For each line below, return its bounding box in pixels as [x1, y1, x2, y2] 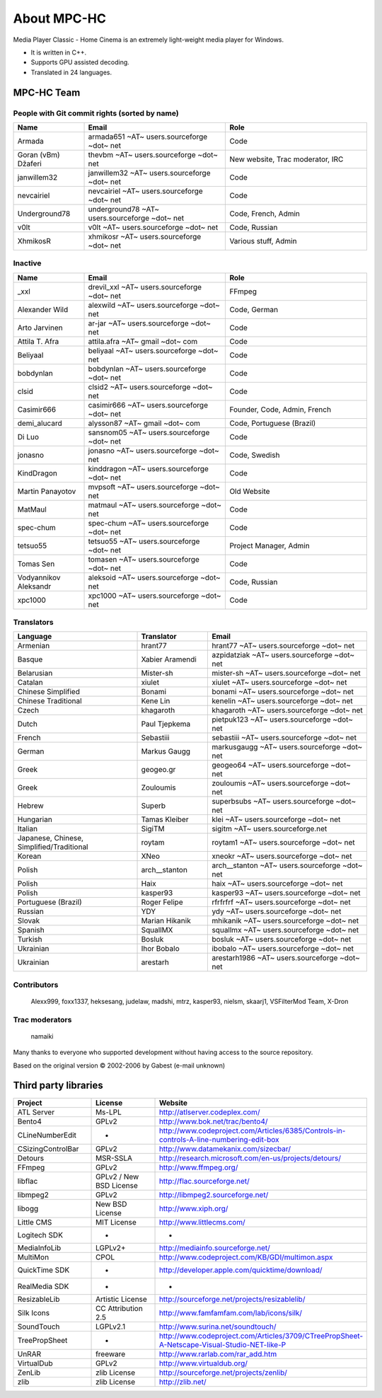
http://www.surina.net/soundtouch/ [158, 1322, 277, 1331]
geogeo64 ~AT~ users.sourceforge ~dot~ [212, 761, 352, 770]
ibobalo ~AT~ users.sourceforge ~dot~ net [212, 944, 354, 954]
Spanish [17, 925, 45, 935]
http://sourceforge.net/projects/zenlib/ [158, 1368, 288, 1377]
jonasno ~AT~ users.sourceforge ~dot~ [88, 446, 219, 456]
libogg [17, 1203, 39, 1213]
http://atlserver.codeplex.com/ [158, 1107, 260, 1117]
